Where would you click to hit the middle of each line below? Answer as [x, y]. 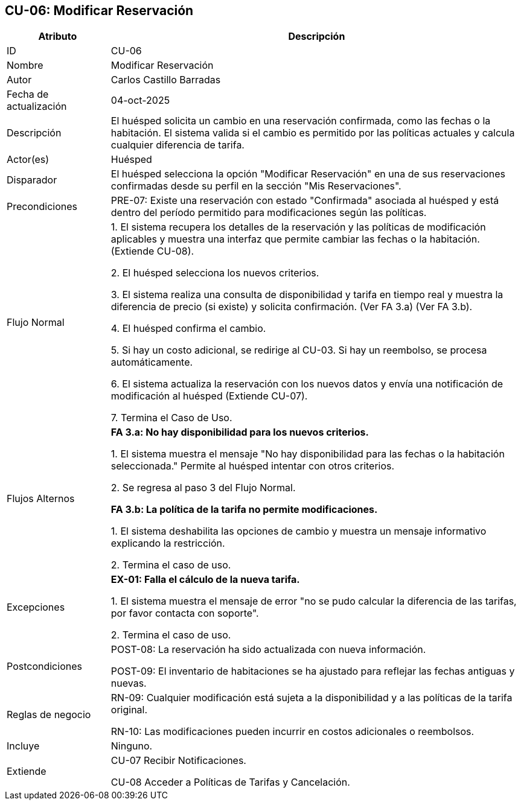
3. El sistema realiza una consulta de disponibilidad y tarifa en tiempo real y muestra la [307, 295]
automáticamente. [152, 362]
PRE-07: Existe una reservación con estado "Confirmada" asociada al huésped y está [305, 201]
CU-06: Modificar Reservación [99, 11]
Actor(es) [28, 160]
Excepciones [36, 607]
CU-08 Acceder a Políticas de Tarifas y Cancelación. [230, 782]
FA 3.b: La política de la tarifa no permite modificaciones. [244, 510]
